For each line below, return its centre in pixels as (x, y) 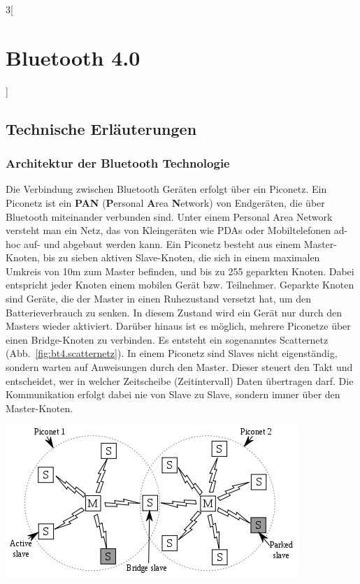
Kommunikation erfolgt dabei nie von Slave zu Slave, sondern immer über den (173, 394)
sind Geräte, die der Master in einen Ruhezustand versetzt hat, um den (159, 299)
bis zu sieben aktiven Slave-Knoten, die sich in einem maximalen (181, 257)
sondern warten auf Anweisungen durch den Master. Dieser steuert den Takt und (179, 367)
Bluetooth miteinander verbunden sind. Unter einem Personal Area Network (169, 216)
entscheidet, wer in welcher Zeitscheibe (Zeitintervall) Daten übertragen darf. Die (180, 380)
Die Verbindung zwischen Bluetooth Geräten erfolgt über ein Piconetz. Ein (166, 189)
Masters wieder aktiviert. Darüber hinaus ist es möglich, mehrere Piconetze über (178, 326)
